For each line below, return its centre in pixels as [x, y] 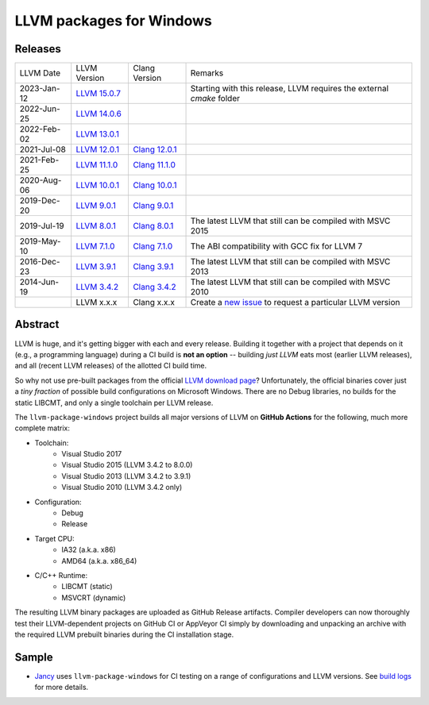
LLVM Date [40, 73]
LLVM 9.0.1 [96, 206]
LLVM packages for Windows [113, 21]
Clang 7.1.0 [153, 246]
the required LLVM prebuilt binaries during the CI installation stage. [124, 634]
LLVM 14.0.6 [99, 114]
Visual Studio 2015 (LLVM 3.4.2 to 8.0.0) [127, 465]
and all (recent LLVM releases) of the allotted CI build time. [111, 366]
